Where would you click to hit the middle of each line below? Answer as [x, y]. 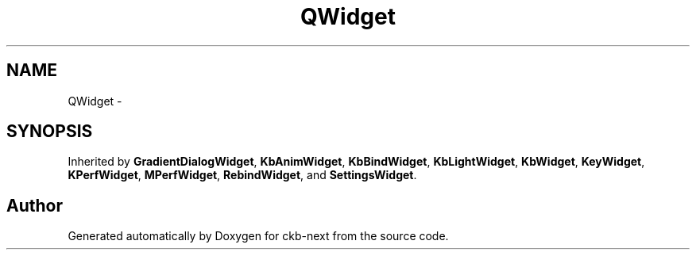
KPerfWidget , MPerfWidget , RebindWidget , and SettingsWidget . [242, 175]
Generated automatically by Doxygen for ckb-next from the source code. [258, 236]
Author [35, 205]
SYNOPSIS [50, 132]
